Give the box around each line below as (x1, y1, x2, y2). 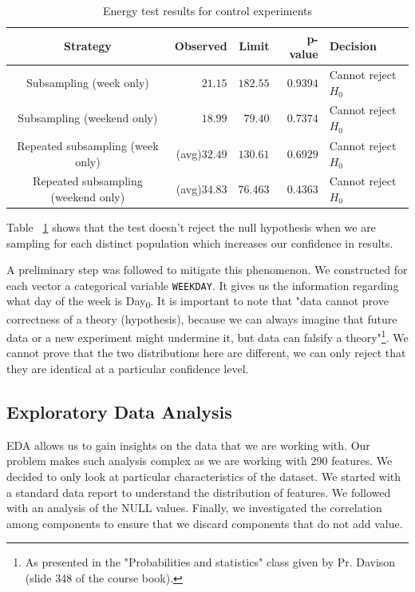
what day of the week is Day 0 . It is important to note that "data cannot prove (6, 292, 389, 312)
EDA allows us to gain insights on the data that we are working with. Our (6, 436, 370, 453)
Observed (174, 38, 227, 54)
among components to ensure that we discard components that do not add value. (6, 515, 403, 531)
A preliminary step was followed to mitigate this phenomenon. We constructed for (6, 261, 408, 278)
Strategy (63, 38, 112, 54)
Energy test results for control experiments (102, 2, 313, 18)
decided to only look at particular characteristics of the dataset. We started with (6, 468, 401, 485)
